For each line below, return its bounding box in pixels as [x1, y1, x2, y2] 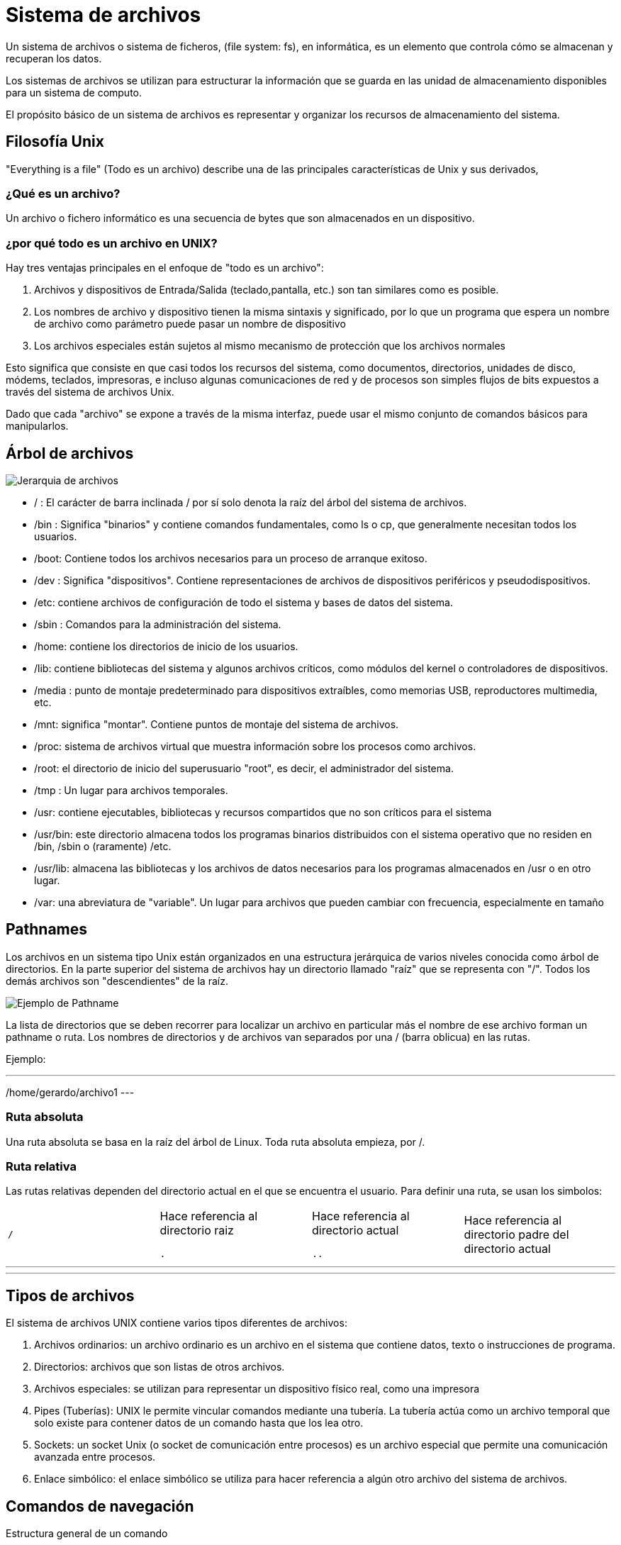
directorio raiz [160, 1223, 234, 1238]
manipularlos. [6, 420, 69, 433]
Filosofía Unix [6, 133, 104, 151]
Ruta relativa [6, 1159, 77, 1173]
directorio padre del [464, 1227, 569, 1242]
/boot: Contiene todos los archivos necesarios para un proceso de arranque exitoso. [34, 552, 427, 564]
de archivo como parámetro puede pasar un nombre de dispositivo [34, 318, 346, 330]
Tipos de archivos [6, 1286, 135, 1305]
